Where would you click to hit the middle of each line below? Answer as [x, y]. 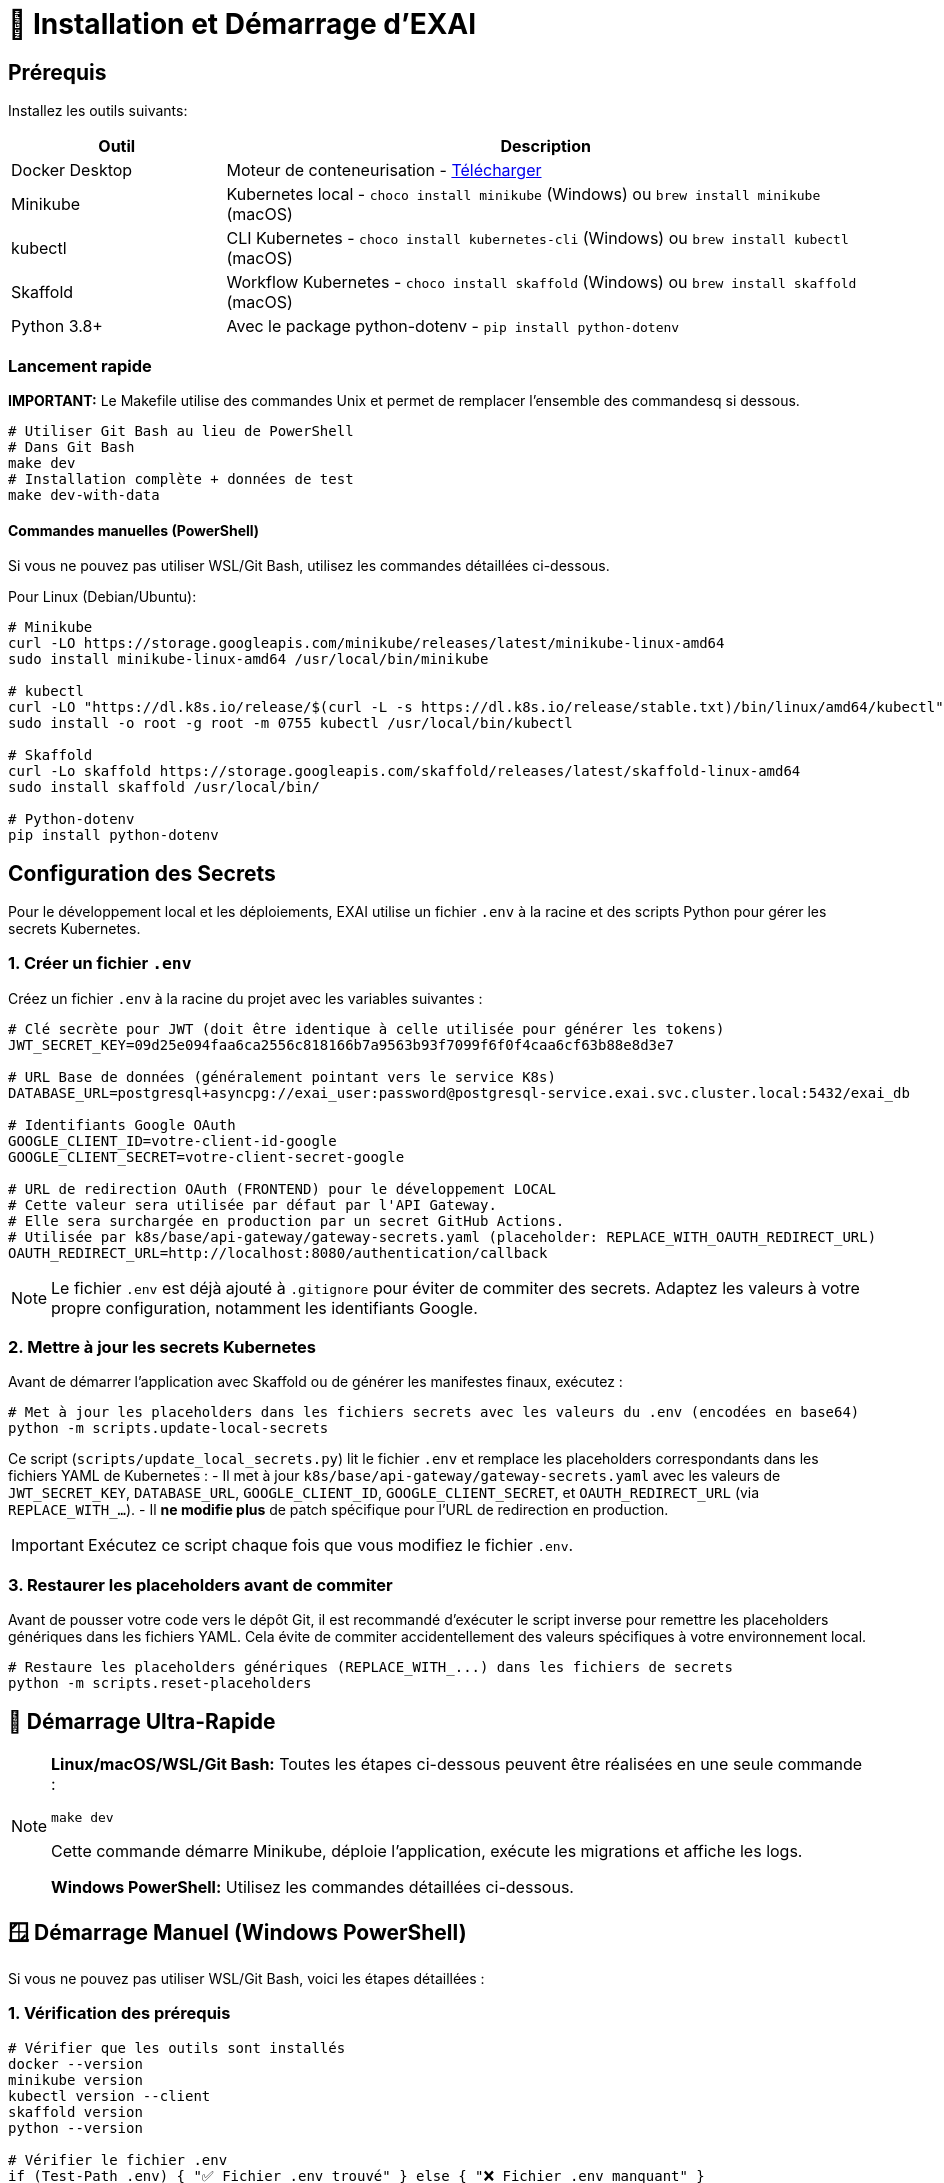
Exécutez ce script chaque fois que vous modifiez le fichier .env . [330, 1545]
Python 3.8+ [57, 326]
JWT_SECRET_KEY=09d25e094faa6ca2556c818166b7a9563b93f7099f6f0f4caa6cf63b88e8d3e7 [341, 1044]
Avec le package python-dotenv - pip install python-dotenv [453, 326]
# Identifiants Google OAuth [122, 1124]
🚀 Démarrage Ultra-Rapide [142, 1721]
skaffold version [75, 2111]
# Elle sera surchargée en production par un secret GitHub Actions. [286, 1220]
